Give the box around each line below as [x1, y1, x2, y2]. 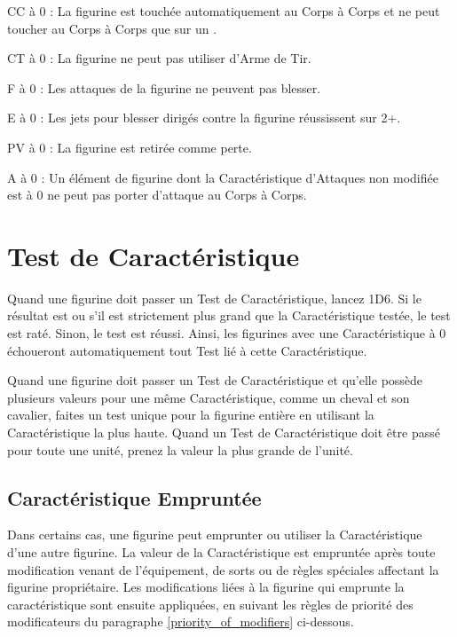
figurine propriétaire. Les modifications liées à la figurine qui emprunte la [7, 578, 405, 596]
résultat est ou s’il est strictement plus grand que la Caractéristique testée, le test [7, 306, 451, 325]
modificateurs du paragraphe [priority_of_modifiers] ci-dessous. [7, 612, 354, 631]
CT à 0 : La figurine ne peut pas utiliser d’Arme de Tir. [7, 49, 311, 67]
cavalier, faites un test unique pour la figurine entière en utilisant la [7, 405, 374, 424]
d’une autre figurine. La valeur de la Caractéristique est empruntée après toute [7, 543, 436, 562]
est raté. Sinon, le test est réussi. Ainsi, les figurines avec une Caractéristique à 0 [7, 324, 446, 342]
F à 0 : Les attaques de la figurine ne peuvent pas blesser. [7, 78, 321, 97]
